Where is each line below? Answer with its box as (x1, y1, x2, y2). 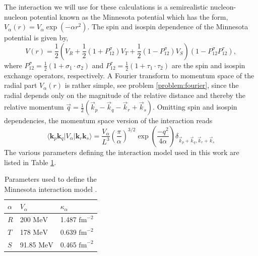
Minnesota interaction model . (4, 183, 97, 194)
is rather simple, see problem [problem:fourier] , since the (64, 80, 239, 90)
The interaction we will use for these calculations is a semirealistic (4, 2, 208, 12)
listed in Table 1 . (4, 157, 56, 167)
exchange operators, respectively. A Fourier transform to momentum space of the (4, 70, 254, 80)
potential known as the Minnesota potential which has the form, (29, 11, 228, 22)
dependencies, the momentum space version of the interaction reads (4, 115, 213, 126)
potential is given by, (4, 32, 69, 43)
